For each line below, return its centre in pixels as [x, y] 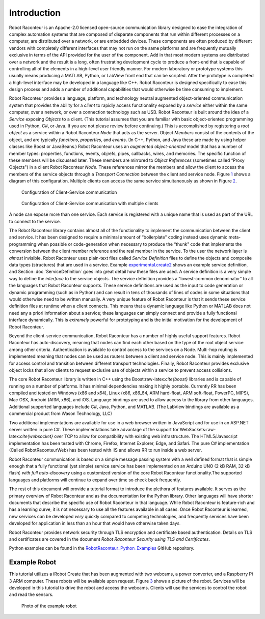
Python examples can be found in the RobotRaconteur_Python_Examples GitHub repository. [102, 548]
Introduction [35, 13]
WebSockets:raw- [198, 430]
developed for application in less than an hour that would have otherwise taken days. [95, 523]
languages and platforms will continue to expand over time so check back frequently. [95, 480]
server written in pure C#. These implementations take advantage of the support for [94, 430]
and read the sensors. [31, 594]
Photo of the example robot [49, 606]
